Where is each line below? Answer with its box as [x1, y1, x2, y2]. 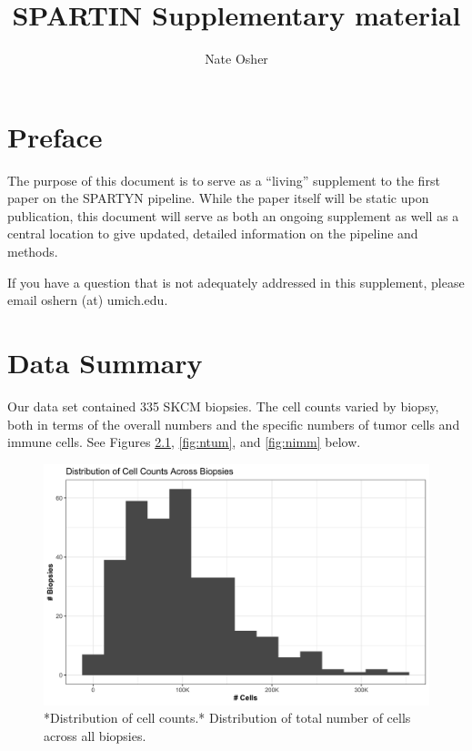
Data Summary [7, 344, 203, 381]
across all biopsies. [44, 726, 146, 745]
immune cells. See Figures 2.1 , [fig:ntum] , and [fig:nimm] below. [7, 432, 361, 452]
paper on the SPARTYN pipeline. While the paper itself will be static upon [7, 188, 429, 208]
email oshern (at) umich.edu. [7, 290, 168, 310]
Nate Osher [205, 49, 268, 68]
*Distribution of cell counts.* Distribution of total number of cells [44, 708, 411, 727]
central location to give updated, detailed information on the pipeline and [7, 224, 418, 243]
